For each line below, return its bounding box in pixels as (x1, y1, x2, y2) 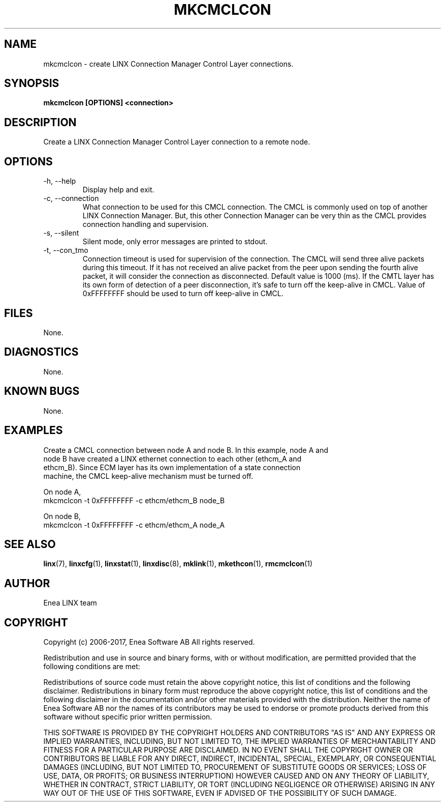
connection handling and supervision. (82, 220, 209, 229)
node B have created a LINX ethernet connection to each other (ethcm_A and (43, 454, 302, 463)
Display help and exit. (82, 185, 154, 194)
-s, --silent (43, 228, 79, 238)
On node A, (43, 487, 81, 496)
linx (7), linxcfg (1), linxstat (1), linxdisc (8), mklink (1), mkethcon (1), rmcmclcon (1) (43, 559, 313, 568)
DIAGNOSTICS (4, 346, 79, 359)
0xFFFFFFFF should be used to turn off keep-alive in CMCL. (82, 289, 283, 298)
